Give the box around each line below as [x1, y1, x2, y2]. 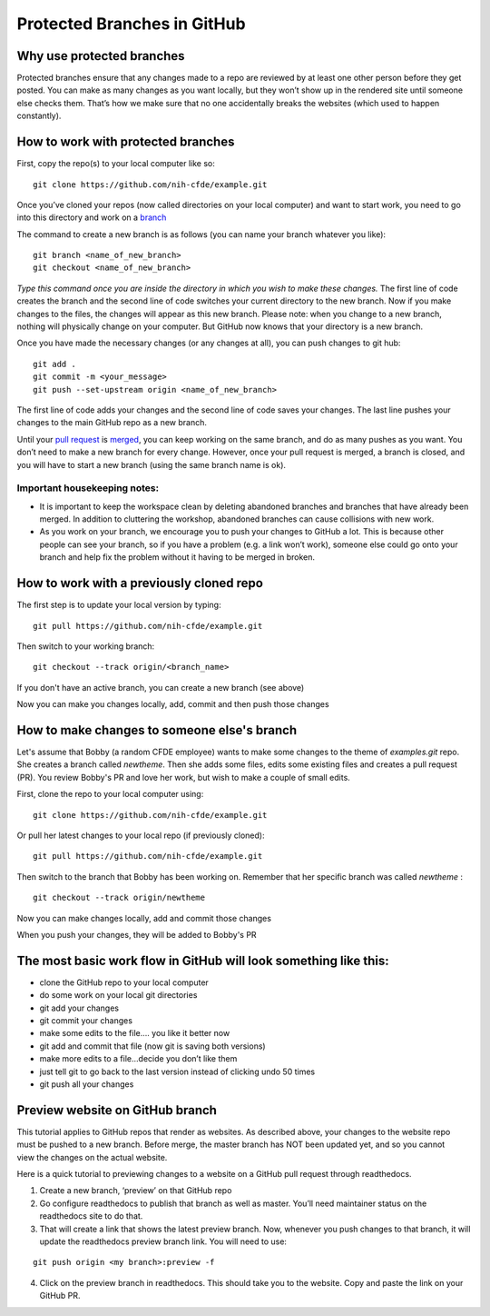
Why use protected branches [16, 48, 185, 64]
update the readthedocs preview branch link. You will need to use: [39, 1236, 288, 1247]
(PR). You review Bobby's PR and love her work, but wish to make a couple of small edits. [16, 772, 351, 783]
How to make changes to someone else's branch [16, 723, 298, 738]
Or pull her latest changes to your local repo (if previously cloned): [16, 830, 265, 841]
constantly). [16, 110, 62, 122]
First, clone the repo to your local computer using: [16, 789, 204, 800]
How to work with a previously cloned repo [16, 575, 263, 591]
